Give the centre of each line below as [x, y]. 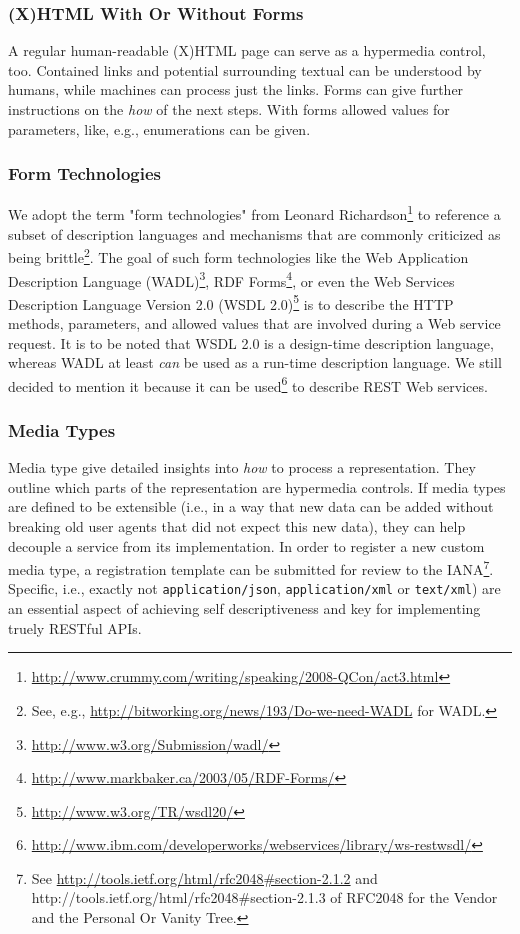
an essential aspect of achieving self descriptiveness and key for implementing [244, 608]
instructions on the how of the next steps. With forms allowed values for [229, 109]
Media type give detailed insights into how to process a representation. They [242, 467]
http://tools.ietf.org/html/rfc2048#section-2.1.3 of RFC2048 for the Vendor [264, 897]
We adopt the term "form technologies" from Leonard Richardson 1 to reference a [254, 213]
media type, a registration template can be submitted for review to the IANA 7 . [251, 567]
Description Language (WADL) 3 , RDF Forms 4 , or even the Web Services [231, 279]
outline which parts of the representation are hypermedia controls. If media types [257, 486]
